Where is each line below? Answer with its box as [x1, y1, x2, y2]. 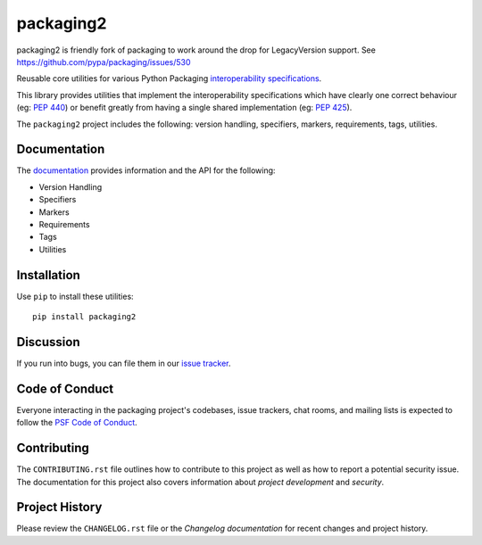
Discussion [16, 334, 80, 350]
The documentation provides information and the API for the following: [16, 165, 276, 176]
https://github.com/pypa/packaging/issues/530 [16, 56, 191, 67]
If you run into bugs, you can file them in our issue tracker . [16, 358, 231, 368]
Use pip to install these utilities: [16, 291, 134, 301]
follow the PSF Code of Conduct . [16, 417, 137, 428]
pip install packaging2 [32, 312, 137, 322]
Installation [16, 268, 80, 283]
